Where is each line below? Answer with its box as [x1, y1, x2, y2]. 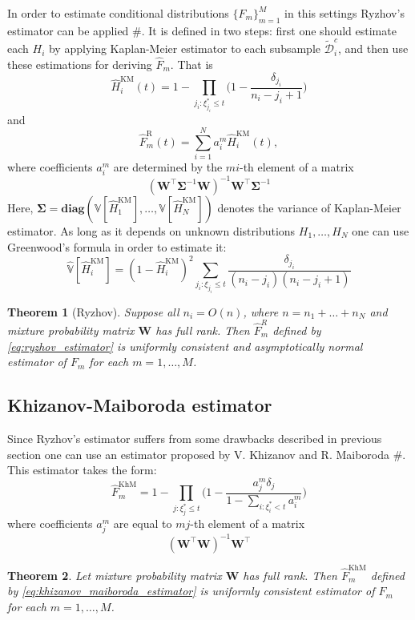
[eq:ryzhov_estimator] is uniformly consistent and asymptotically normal [7, 337, 363, 354]
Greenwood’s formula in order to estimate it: [7, 238, 227, 255]
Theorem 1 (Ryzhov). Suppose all [7, 303, 179, 320]
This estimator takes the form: [7, 461, 157, 478]
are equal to [113, 515, 172, 532]
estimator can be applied [7, 22, 129, 38]
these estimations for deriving [7, 55, 152, 72]
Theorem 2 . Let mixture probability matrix [7, 566, 222, 583]
